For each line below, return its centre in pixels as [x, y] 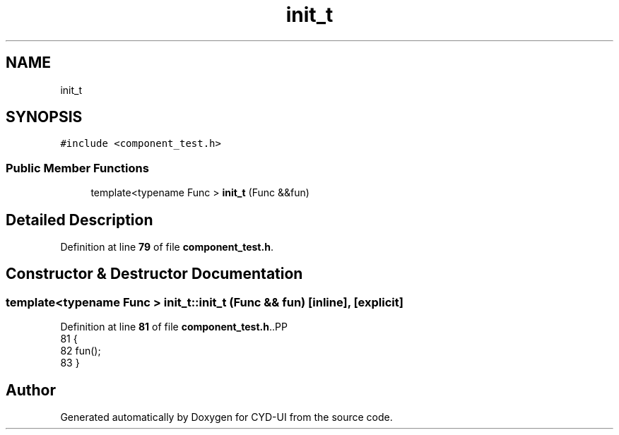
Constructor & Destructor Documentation [154, 274]
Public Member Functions [77, 168]
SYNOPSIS [44, 117]
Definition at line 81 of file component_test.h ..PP [174, 327]
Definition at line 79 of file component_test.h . [167, 247]
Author [31, 390]
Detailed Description [79, 220]
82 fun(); [81, 351]
